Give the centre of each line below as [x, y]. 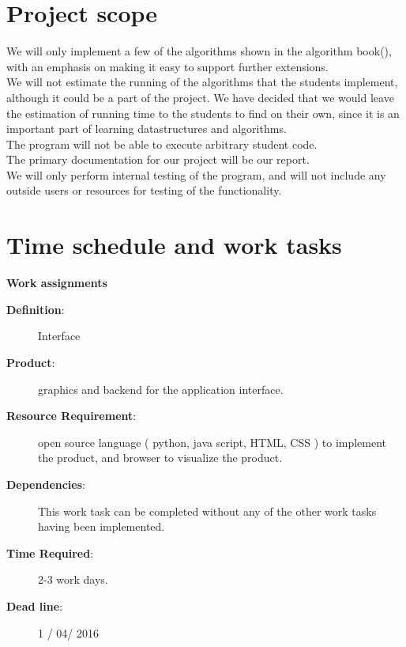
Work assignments [57, 283]
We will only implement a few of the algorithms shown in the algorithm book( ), [199, 51]
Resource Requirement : [71, 416]
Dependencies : [46, 484]
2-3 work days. [73, 579]
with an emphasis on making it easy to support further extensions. [167, 66]
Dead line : [35, 605]
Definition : [36, 309]
